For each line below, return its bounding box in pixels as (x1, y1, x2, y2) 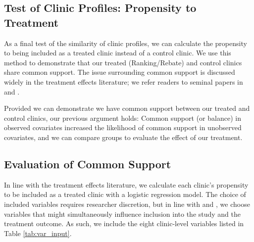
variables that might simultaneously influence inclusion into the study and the (4, 208, 241, 219)
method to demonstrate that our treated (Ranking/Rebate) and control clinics (4, 57, 242, 67)
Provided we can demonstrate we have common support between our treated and (4, 103, 250, 113)
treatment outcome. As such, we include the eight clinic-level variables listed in (4, 218, 244, 229)
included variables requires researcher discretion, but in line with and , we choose (4, 198, 250, 209)
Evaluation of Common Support (4, 156, 171, 171)
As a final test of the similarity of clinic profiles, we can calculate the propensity (4, 38, 247, 48)
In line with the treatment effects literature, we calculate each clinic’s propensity (4, 179, 249, 190)
